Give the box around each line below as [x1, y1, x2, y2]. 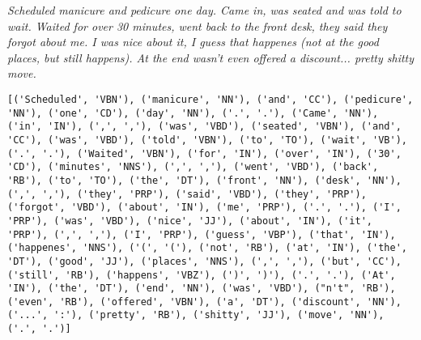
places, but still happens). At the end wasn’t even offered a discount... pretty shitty [7, 49, 415, 66]
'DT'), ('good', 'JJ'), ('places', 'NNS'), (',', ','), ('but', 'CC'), [7, 255, 402, 267]
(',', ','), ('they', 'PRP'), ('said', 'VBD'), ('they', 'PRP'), [7, 188, 367, 200]
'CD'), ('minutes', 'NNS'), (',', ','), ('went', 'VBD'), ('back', [7, 161, 379, 173]
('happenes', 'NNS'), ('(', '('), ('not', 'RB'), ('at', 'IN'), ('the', [7, 242, 407, 254]
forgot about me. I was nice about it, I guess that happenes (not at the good [7, 33, 379, 50]
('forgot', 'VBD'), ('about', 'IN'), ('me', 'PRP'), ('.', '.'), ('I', [7, 202, 402, 214]
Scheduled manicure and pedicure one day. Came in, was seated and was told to [7, 2, 402, 18]
